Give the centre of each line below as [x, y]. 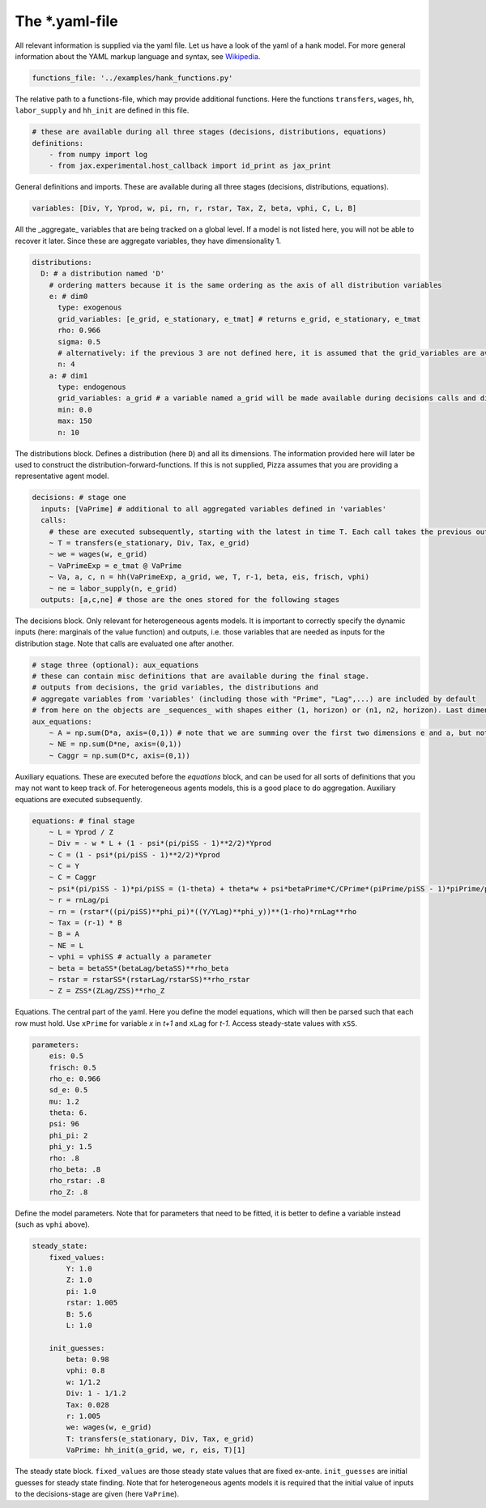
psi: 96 [64, 1124]
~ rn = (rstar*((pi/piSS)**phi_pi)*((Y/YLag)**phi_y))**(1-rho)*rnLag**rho [203, 911]
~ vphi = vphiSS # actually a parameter [130, 957]
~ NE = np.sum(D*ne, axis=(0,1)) [115, 744]
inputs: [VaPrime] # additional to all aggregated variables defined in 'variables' [214, 509]
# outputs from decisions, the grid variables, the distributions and [175, 688]
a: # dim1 [68, 376]
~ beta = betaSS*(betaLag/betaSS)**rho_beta [139, 968]
